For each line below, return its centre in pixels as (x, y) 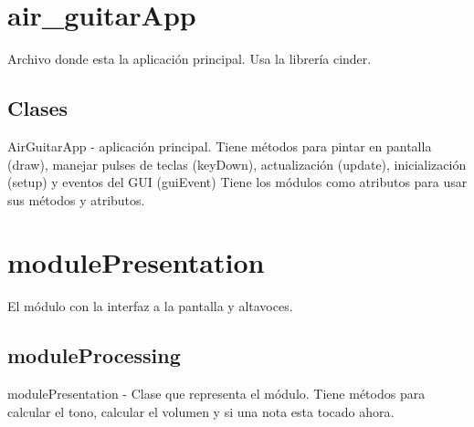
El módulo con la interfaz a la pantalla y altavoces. (150, 306)
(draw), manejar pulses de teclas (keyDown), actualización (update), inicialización (237, 164)
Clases (38, 108)
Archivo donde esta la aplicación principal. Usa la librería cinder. (190, 59)
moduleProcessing (94, 355)
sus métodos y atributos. (76, 199)
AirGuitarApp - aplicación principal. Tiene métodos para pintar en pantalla (220, 146)
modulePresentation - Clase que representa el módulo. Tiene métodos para (216, 394)
